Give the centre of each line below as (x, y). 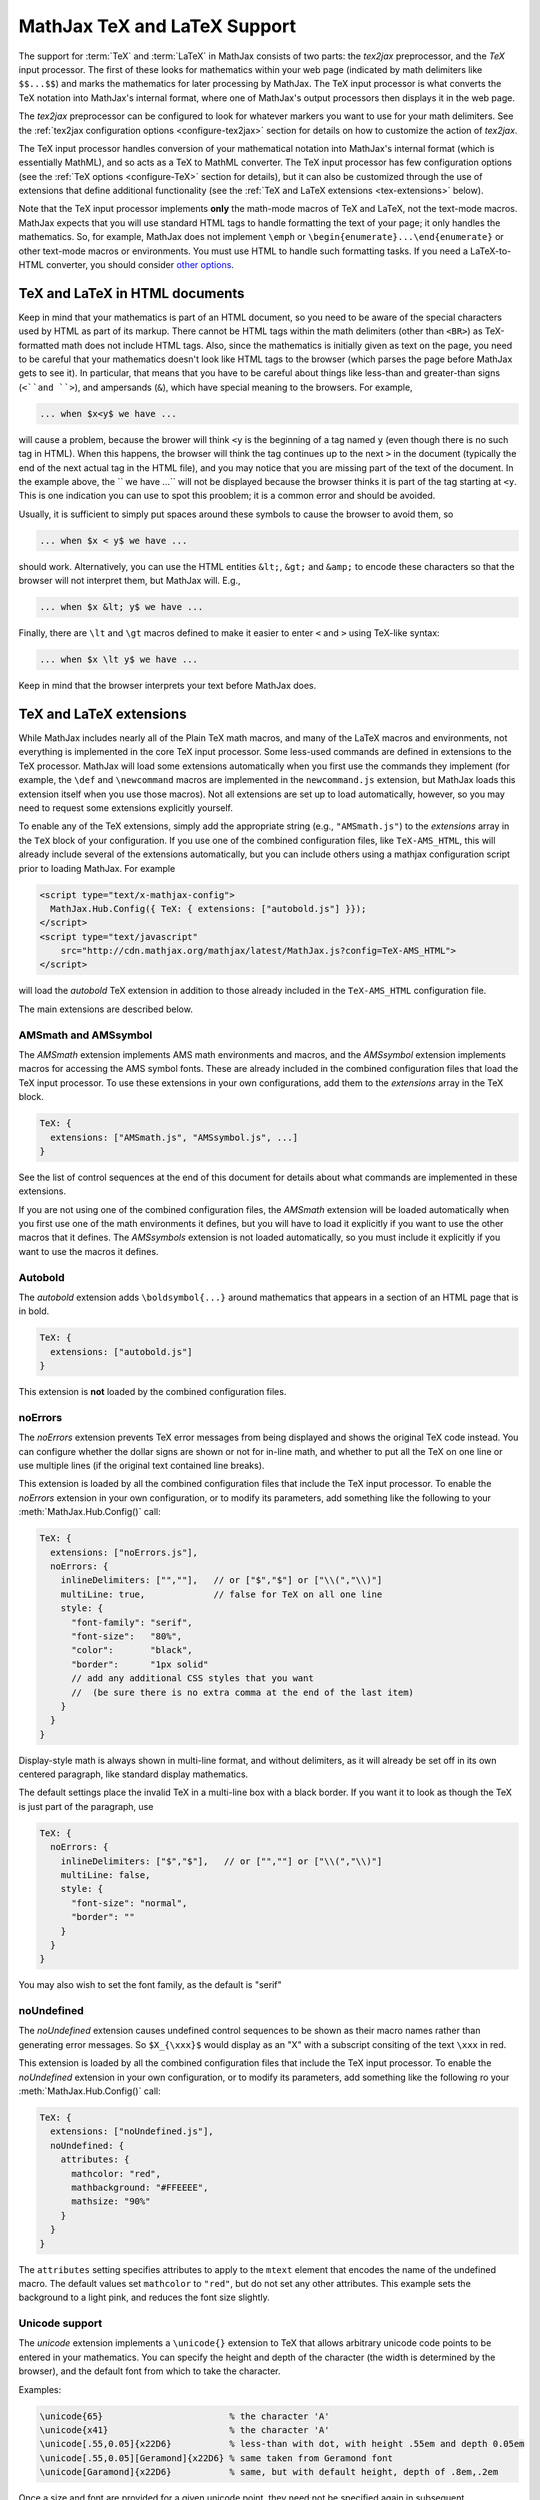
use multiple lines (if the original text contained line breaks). (141, 1466)
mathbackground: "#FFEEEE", (140, 2187)
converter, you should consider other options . (140, 265)
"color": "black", (132, 1650)
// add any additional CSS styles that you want (192, 1678)
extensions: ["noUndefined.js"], (132, 2131)
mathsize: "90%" (111, 2201)
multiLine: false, (105, 1874)
